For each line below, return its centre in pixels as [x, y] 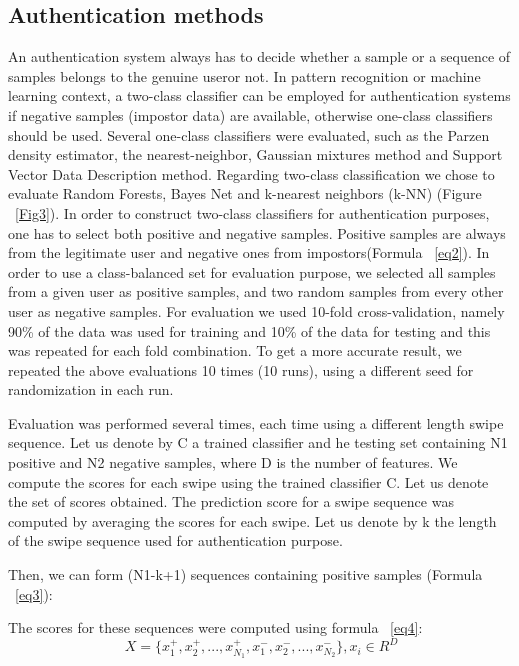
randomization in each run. [91, 389]
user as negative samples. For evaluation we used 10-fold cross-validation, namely [256, 310]
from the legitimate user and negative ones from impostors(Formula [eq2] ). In [249, 252]
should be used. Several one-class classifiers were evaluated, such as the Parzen [249, 134]
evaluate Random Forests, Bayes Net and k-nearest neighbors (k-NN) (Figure [245, 193]
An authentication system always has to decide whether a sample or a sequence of [259, 56]
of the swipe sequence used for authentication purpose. [175, 540]
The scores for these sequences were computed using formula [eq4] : [215, 627]
